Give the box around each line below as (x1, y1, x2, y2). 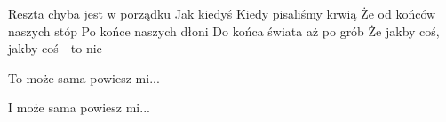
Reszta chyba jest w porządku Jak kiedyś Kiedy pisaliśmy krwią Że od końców (8, 4, 436, 22)
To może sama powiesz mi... (8, 68, 160, 87)
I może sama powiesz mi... (8, 98, 150, 117)
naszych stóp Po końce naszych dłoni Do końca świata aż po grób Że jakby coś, (8, 21, 440, 40)
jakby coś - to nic (8, 39, 102, 57)
